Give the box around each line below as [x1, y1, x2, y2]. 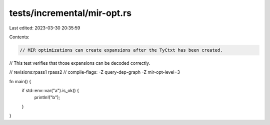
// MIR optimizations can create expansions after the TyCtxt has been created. [19, 47, 223, 53]
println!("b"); [34, 95, 60, 101]
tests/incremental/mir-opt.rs [9, 7, 132, 18]
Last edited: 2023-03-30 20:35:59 [9, 25, 80, 31]
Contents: [9, 34, 29, 40]
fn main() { [9, 78, 31, 84]
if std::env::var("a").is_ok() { [21, 88, 79, 94]
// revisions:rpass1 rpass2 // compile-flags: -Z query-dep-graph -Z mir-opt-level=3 [9, 69, 180, 75]
